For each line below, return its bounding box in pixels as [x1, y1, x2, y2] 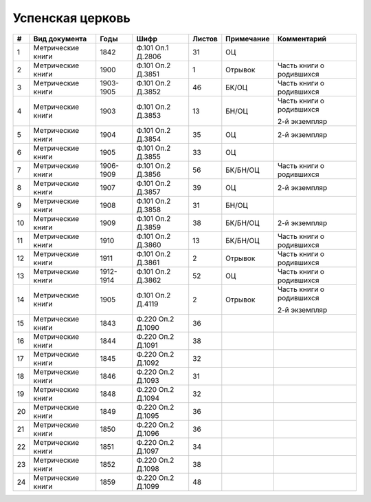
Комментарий [277, 34, 326, 43]
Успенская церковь [12, 10, 131, 25]
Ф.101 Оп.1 [136, 43, 169, 52]
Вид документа [33, 34, 87, 43]
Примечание [225, 34, 270, 43]
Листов [192, 34, 218, 43]
